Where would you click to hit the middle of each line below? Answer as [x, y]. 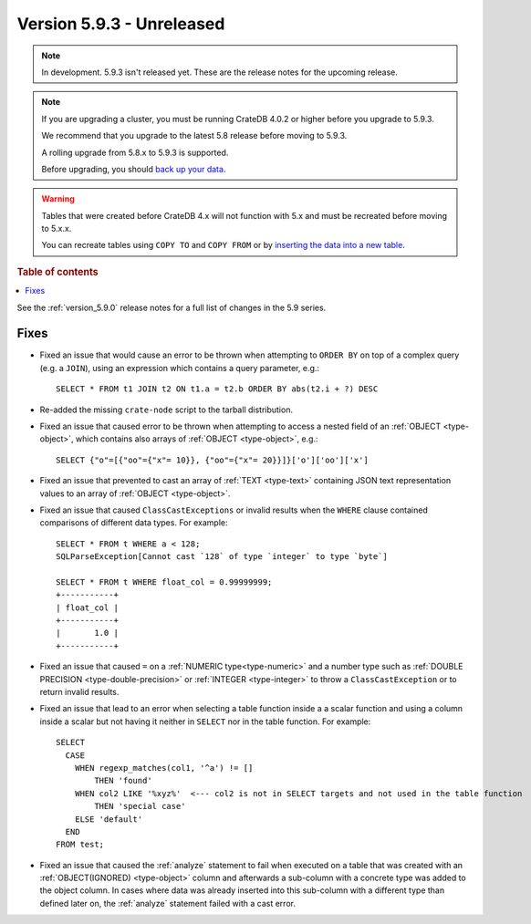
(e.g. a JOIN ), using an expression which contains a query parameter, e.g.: [179, 368]
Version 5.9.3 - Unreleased [121, 24]
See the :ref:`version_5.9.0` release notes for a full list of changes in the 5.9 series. [172, 307]
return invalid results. [79, 692]
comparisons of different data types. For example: [134, 523]
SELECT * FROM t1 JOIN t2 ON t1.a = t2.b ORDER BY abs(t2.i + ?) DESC [217, 389]
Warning [58, 199]
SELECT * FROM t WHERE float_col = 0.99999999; [164, 582]
